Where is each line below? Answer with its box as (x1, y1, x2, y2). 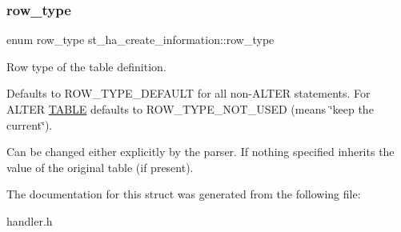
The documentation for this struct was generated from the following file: (6, 186, 361, 202)
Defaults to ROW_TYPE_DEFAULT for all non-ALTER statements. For (6, 85, 371, 102)
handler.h (6, 212, 53, 229)
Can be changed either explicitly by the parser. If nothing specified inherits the (6, 143, 395, 160)
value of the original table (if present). (6, 158, 194, 175)
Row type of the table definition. (6, 58, 166, 74)
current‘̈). (6, 116, 53, 133)
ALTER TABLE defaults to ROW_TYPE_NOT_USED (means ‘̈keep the (6, 101, 374, 117)
